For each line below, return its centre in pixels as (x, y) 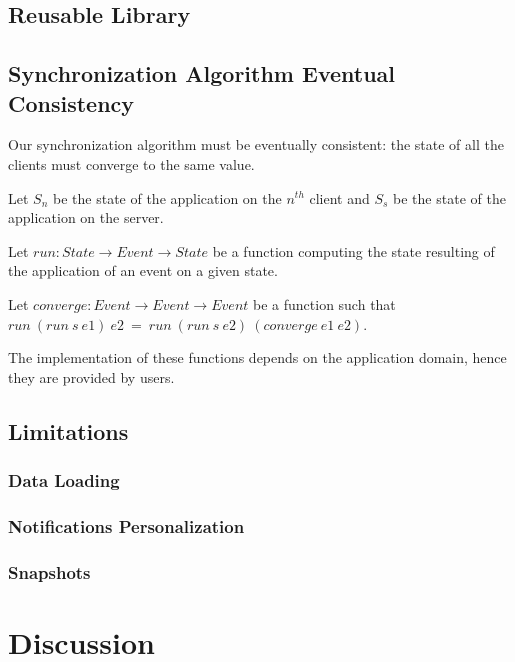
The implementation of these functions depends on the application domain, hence (257, 357)
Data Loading (64, 480)
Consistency (71, 102)
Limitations (68, 430)
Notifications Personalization (126, 525)
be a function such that (324, 303)
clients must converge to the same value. (131, 163)
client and (339, 197)
